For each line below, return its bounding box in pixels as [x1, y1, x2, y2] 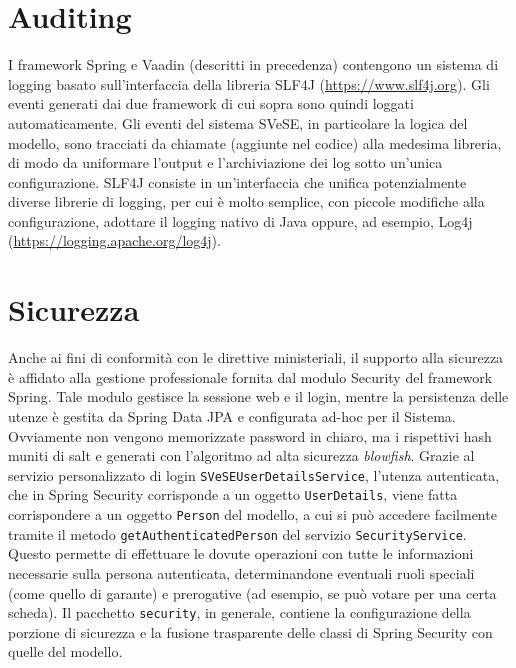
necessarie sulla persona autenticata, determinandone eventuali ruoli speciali [8, 562, 475, 583]
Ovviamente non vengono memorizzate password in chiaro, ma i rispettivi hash [8, 425, 492, 446]
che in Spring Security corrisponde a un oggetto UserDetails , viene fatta [8, 484, 458, 505]
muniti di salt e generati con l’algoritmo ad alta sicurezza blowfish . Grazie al [8, 445, 475, 466]
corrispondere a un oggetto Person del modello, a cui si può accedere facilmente [8, 504, 497, 525]
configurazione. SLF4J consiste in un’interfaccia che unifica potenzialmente [8, 171, 467, 192]
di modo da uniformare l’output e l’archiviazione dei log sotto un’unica [8, 152, 443, 173]
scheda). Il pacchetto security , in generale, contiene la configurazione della [8, 602, 471, 623]
